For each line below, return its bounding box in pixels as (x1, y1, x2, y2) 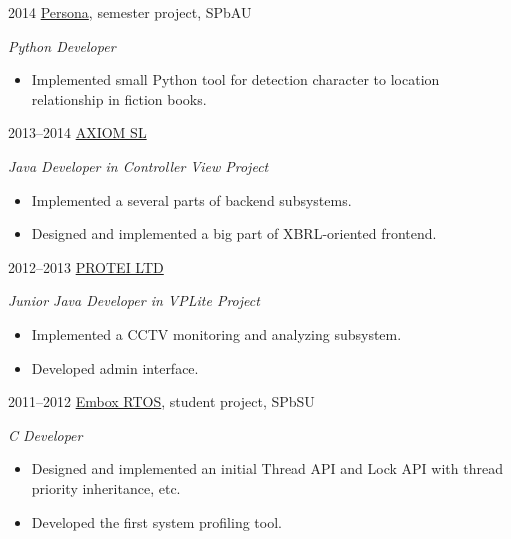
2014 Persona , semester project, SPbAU (8, 2, 252, 22)
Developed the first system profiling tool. (31, 511, 282, 532)
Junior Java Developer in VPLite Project (8, 290, 260, 311)
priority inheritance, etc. (31, 477, 181, 498)
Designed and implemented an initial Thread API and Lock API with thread (31, 458, 503, 479)
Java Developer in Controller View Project (8, 155, 269, 176)
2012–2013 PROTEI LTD (8, 256, 164, 277)
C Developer (8, 424, 83, 445)
